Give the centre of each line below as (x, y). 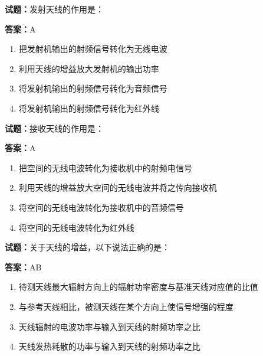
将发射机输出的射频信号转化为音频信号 (93, 88)
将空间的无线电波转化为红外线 (76, 227)
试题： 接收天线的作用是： (54, 128)
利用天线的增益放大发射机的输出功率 (89, 68)
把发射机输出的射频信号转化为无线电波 (93, 49)
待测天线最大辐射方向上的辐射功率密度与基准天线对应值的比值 (138, 287)
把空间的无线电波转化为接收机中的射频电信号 (105, 167)
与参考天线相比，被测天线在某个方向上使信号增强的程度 (126, 306)
